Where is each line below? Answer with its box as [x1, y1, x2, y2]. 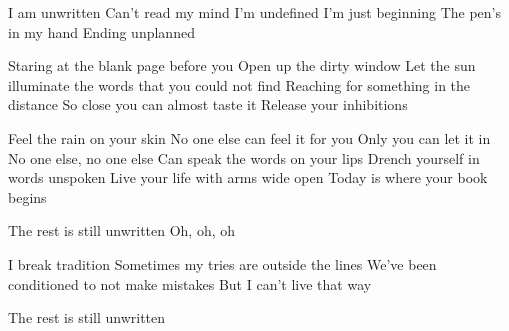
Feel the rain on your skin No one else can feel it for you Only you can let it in [8, 127, 491, 148]
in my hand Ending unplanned [8, 21, 195, 42]
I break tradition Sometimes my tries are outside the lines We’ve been [8, 253, 437, 274]
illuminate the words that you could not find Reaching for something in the [8, 74, 471, 95]
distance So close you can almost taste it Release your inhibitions [8, 94, 408, 115]
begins [8, 186, 47, 207]
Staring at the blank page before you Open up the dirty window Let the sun [8, 55, 476, 76]
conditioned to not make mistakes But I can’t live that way [8, 273, 372, 294]
